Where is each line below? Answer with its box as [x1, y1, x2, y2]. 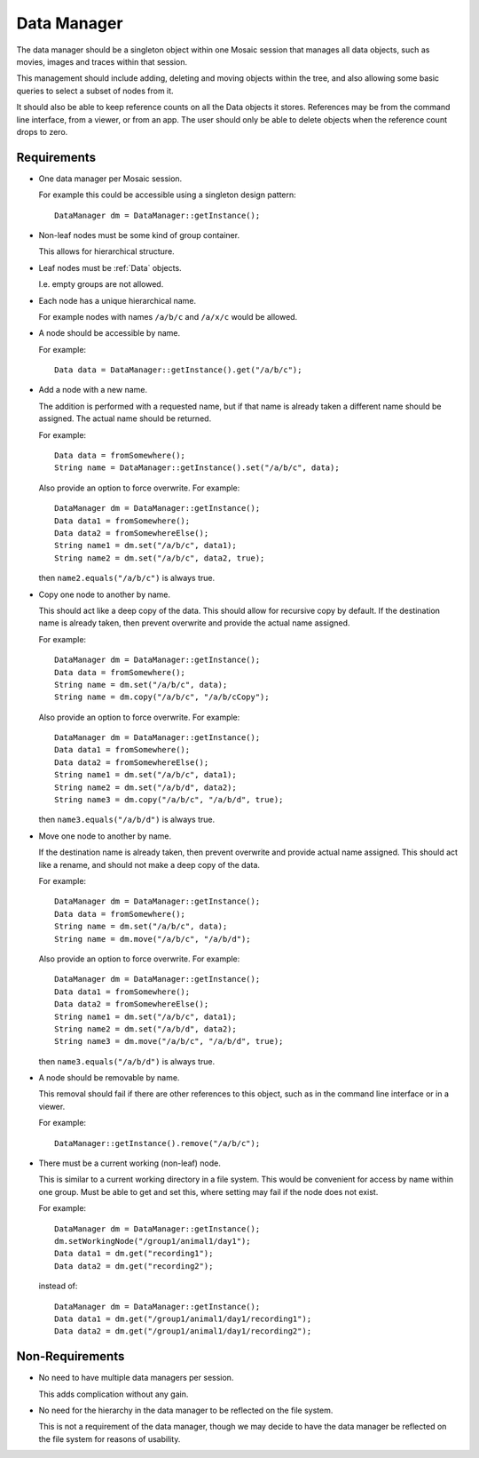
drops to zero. [16, 126, 68, 137]
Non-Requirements [16, 1349, 125, 1364]
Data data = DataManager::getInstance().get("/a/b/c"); [54, 365, 302, 375]
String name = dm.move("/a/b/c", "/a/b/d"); [54, 934, 252, 944]
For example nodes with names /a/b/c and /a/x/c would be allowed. [38, 311, 298, 322]
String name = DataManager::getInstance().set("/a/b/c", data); [54, 463, 341, 473]
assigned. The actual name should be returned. [38, 413, 212, 424]
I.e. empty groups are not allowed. [38, 279, 164, 290]
